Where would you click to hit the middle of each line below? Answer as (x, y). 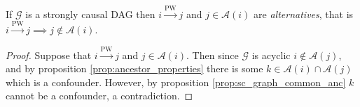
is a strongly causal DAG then (90, 14)
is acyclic (271, 55)
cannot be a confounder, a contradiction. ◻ (99, 96)
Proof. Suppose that (49, 55)
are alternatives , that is (304, 14)
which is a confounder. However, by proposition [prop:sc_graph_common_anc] (176, 82)
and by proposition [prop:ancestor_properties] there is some (134, 68)
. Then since (213, 55)
